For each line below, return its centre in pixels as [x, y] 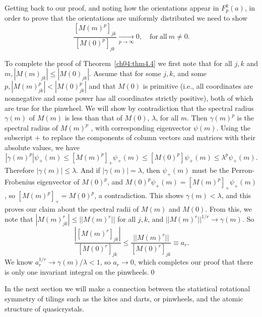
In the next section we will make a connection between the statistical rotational [127, 289]
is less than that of [93, 118]
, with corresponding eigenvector [141, 127]
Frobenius [20, 182]
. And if [88, 170]
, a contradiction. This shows [139, 195]
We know [19, 262]
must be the [211, 170]
